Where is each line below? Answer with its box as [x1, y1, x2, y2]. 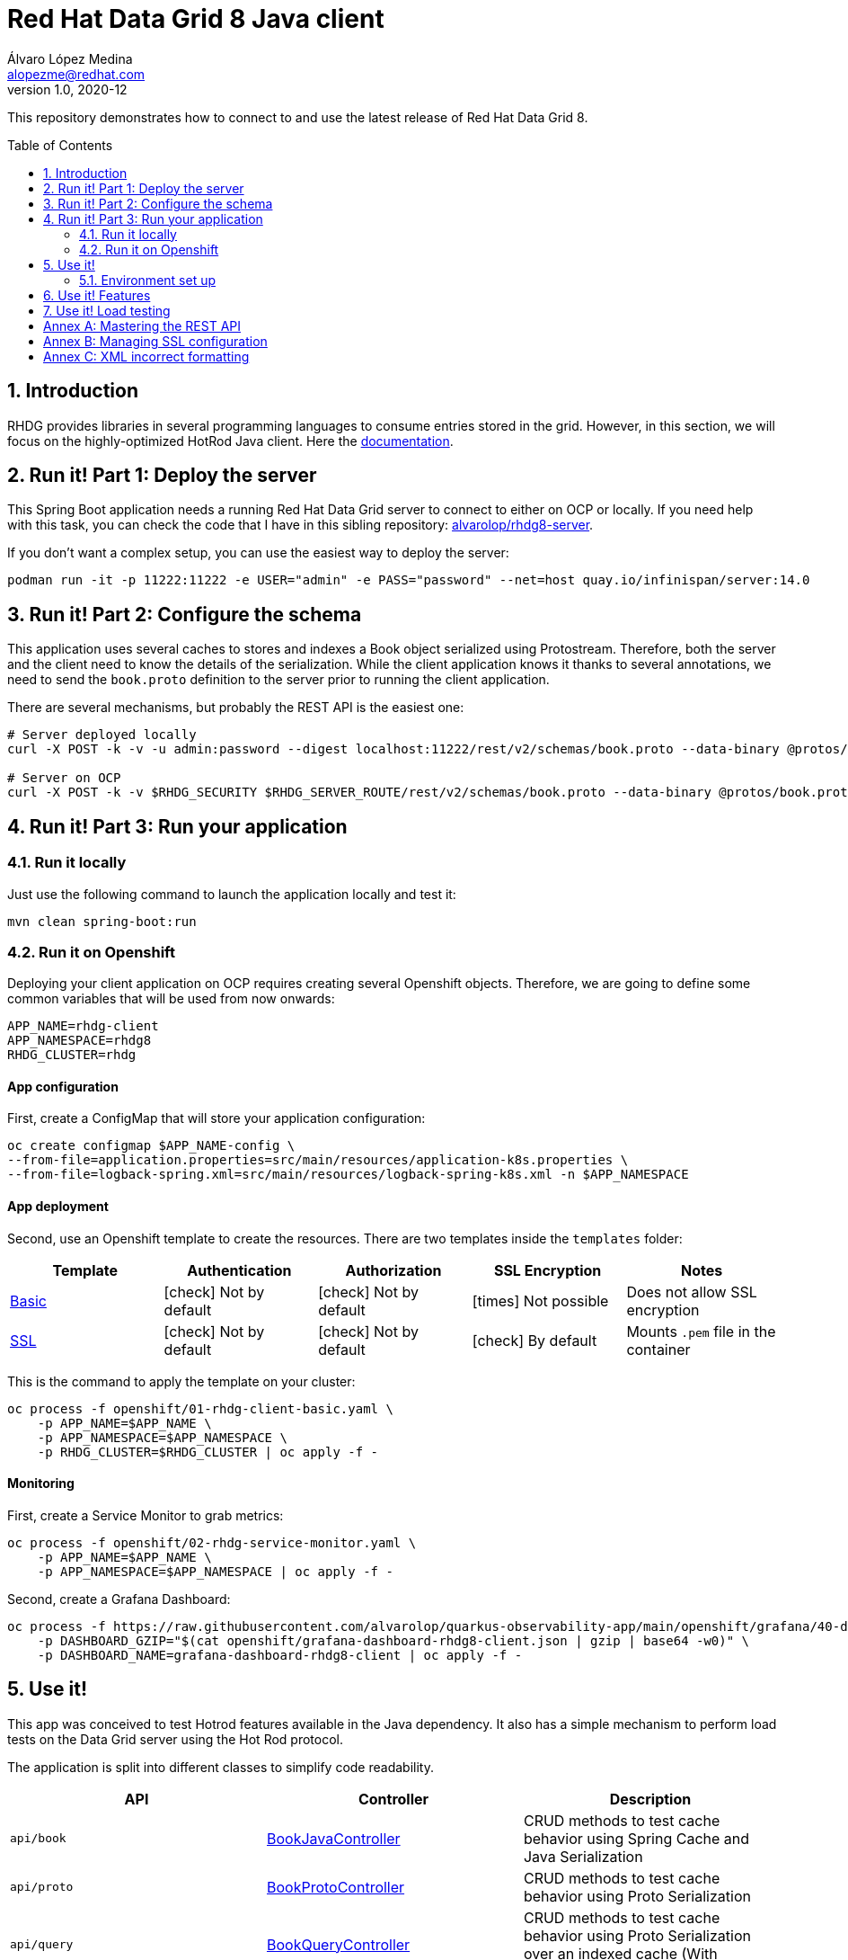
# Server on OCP [7, 771, 121, 786]
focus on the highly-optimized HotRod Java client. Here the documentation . [7, 432, 454, 449]
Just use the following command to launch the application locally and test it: [7, 886, 456, 902]
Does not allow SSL [626, 1282, 757, 1301]
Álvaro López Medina [7, 50, 133, 67]
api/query [10, 1938, 74, 1952]
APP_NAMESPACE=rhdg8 [7, 1033, 152, 1048]
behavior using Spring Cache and [523, 1829, 750, 1848]
